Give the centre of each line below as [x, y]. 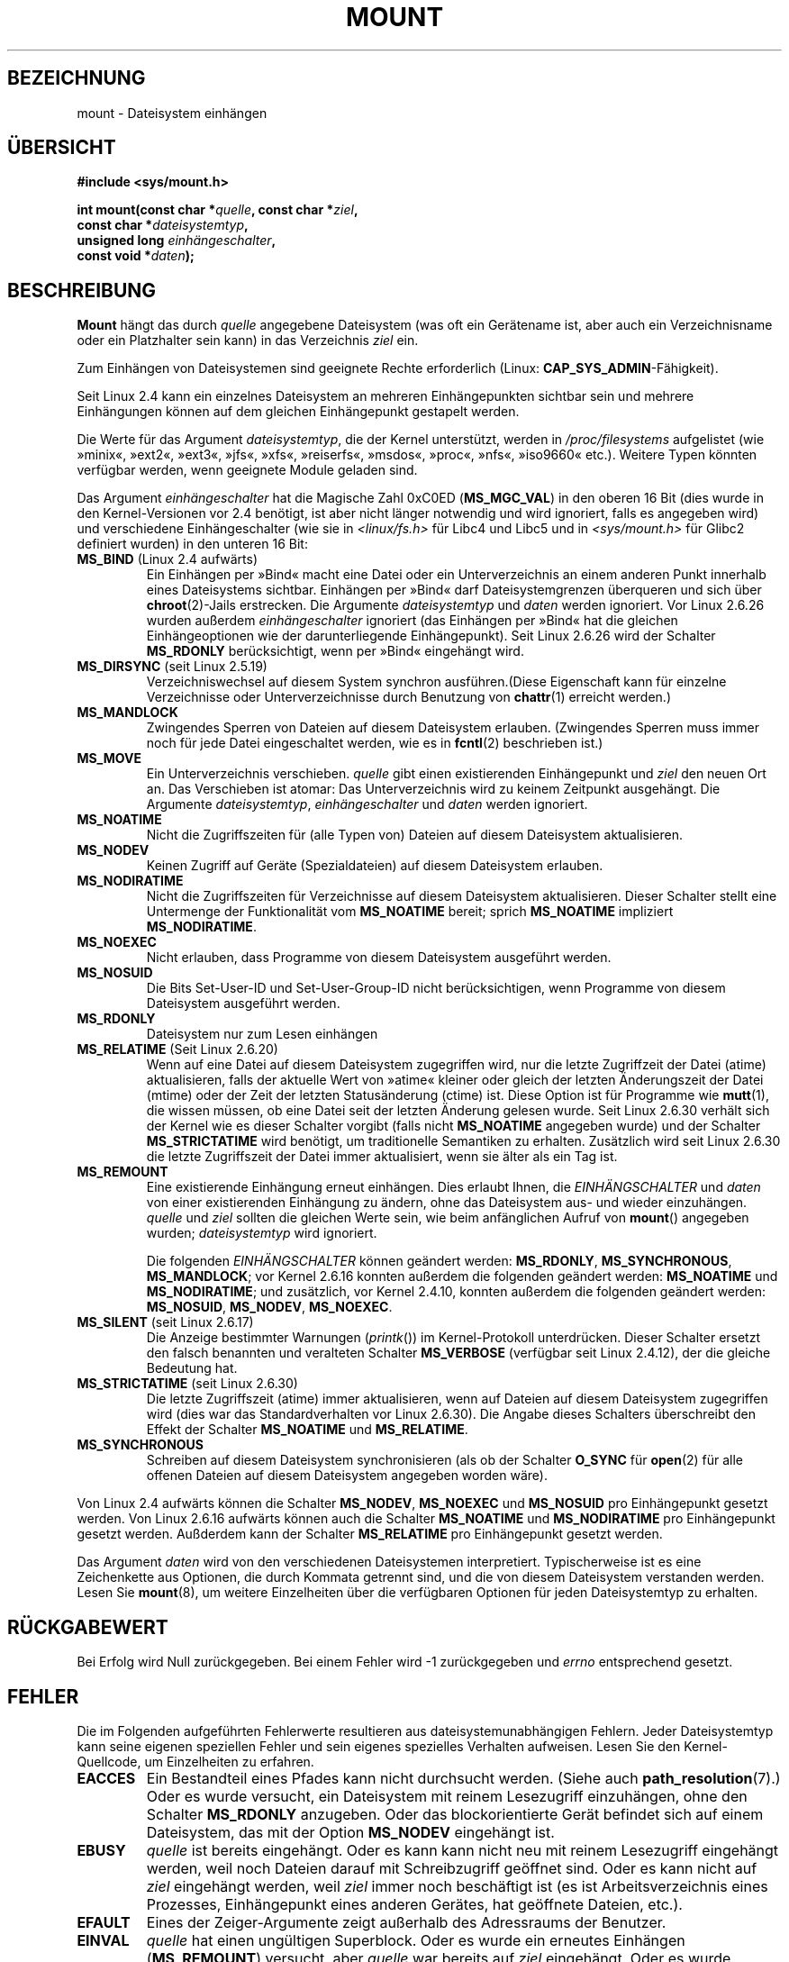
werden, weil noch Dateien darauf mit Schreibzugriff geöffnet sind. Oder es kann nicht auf [452, 1868]
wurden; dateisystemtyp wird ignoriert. [262, 1233]
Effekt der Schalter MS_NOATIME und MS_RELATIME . [307, 1430]
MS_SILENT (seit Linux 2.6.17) [165, 1322]
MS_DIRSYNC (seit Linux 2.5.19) [172, 667]
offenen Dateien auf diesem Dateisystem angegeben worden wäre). [347, 1476]
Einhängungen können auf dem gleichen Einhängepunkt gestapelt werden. [298, 412]
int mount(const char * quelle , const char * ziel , [218, 210]
